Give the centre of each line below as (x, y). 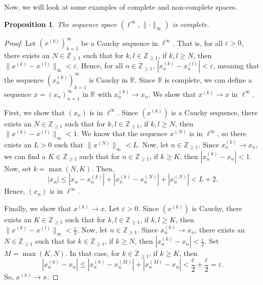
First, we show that (34, 112)
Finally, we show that (38, 208)
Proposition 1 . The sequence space (61, 24)
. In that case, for (92, 253)
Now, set (18, 168)
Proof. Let (20, 43)
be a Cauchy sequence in (119, 43)
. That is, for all (198, 43)
